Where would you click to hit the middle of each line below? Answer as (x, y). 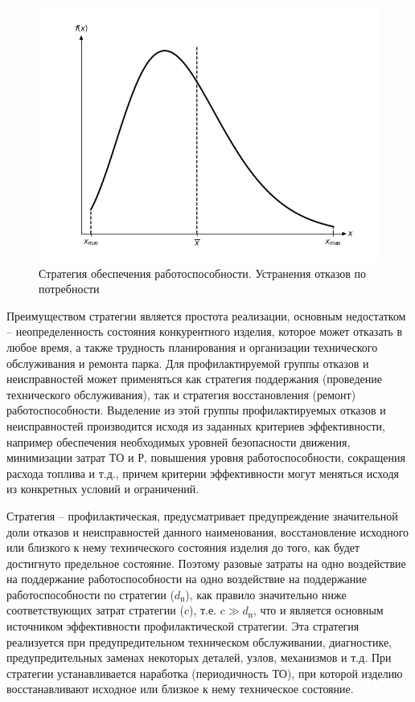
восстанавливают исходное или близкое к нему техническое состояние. (180, 689)
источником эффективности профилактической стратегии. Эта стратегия (183, 626)
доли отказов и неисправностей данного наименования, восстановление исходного (208, 531)
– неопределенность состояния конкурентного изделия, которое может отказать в (205, 331)
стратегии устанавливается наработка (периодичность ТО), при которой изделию (205, 673)
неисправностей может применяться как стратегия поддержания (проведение (194, 379)
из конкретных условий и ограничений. (103, 489)
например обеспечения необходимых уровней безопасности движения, (179, 441)
